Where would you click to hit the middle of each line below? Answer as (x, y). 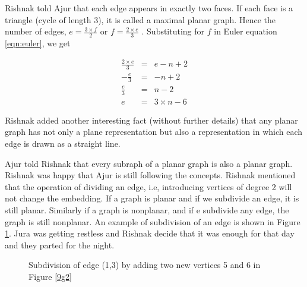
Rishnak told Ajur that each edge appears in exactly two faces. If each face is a (149, 8)
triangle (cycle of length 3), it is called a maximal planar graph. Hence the (140, 19)
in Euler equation (246, 31)
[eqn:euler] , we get (38, 43)
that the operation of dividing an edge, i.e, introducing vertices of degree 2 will (148, 186)
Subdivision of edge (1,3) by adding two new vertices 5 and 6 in (145, 265)
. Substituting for (173, 31)
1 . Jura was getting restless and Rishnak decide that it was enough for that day (150, 233)
